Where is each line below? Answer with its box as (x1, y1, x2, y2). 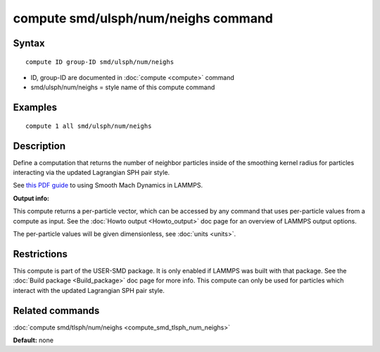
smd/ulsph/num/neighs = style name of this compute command (30, 83, 215, 91)
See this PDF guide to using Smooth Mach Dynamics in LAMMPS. (13, 181, 203, 190)
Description (13, 140, 66, 152)
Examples (13, 102, 58, 114)
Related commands (13, 304, 100, 316)
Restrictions (13, 248, 68, 260)
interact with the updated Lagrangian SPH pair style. (13, 286, 165, 294)
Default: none (13, 336, 54, 344)
